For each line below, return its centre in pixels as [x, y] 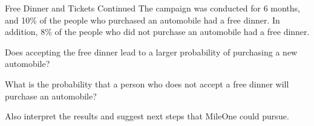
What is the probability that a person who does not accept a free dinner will [147, 83]
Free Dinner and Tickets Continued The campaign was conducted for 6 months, [153, 8]
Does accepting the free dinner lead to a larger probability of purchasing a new [151, 52]
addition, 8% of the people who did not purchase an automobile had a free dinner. [157, 32]
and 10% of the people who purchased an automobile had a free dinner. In [142, 20]
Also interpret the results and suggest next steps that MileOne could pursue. [147, 116]
